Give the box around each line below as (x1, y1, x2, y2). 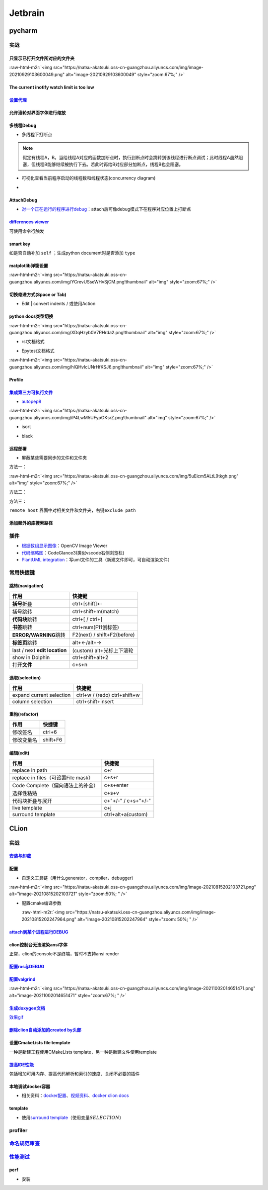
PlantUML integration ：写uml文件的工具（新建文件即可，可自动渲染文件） (21, 557, 172, 563)
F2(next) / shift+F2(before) (72, 632, 135, 639)
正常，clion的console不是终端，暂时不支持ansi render (9, 951, 119, 957)
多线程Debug (9, 122, 37, 128)
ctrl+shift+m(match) (72, 608, 119, 615)
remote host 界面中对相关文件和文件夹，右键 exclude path (9, 507, 136, 513)
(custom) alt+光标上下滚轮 (72, 647, 134, 654)
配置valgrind (9, 976, 36, 982)
